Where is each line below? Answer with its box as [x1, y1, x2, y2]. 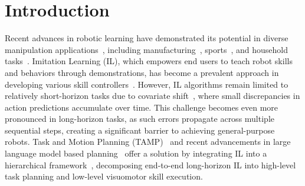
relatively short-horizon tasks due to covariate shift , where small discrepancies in [5, 89, 300, 102]
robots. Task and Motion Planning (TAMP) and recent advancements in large [5, 135, 291, 148]
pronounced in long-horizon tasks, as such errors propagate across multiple [5, 112, 274, 125]
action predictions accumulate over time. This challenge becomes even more [5, 101, 278, 113]
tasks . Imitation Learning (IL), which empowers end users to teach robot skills [5, 55, 293, 67]
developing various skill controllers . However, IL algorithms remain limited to [5, 78, 288, 90]
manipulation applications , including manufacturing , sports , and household [5, 43, 288, 55]
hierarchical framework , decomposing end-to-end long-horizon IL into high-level [5, 158, 296, 171]
